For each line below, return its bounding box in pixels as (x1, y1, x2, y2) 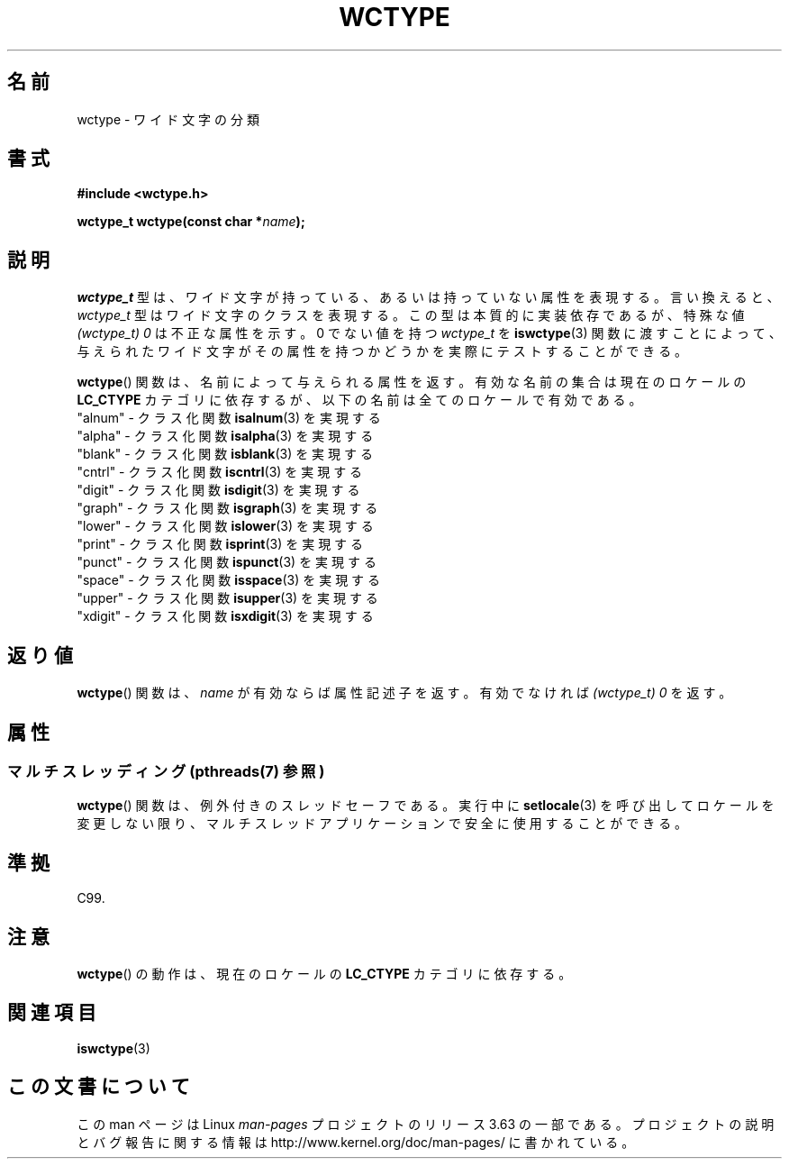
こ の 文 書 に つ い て (7, 1075, 190, 1098)
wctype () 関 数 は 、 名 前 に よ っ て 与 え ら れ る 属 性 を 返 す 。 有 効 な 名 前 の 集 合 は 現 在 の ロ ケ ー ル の (77, 374, 747, 390)
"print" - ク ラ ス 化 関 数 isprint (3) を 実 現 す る (77, 536, 364, 552)
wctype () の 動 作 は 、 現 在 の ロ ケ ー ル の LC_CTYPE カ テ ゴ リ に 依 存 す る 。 (77, 966, 572, 982)
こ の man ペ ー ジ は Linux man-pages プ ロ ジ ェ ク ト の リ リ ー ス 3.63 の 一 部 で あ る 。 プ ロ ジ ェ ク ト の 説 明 (77, 1116, 775, 1132)
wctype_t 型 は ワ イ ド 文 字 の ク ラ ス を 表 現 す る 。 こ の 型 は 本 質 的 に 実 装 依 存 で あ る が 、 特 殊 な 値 (77, 307, 745, 323)
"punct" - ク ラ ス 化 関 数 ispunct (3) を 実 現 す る (77, 554, 376, 570)
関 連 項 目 (7, 1001, 96, 1025)
